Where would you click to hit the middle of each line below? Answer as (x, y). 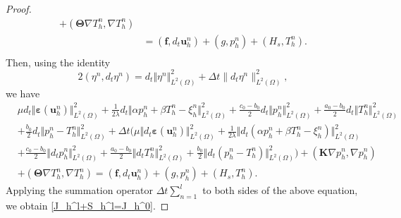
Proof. (19, 8)
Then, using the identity (58, 62)
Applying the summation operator (80, 190)
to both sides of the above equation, (280, 190)
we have (23, 93)
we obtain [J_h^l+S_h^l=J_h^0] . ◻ (87, 206)
